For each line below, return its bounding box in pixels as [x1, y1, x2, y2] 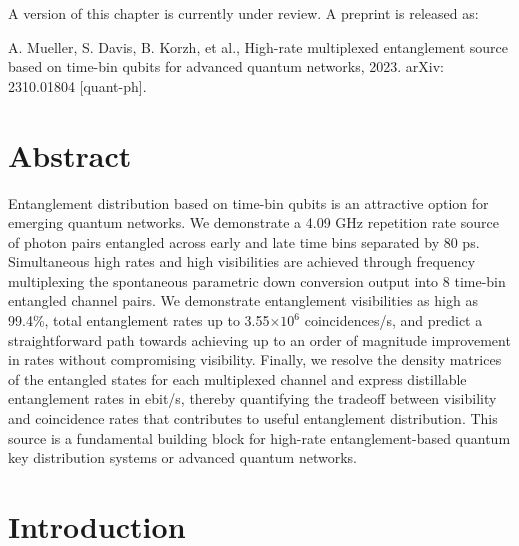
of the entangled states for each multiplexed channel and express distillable [8, 368, 467, 389]
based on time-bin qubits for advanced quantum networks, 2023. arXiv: [8, 56, 444, 77]
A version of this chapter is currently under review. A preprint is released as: [8, 3, 479, 23]
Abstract [8, 134, 132, 175]
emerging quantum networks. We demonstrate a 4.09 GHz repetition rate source [8, 212, 499, 233]
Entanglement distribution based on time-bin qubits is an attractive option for [8, 192, 489, 213]
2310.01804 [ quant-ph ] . [8, 75, 147, 96]
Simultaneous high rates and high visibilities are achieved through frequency [8, 251, 476, 272]
